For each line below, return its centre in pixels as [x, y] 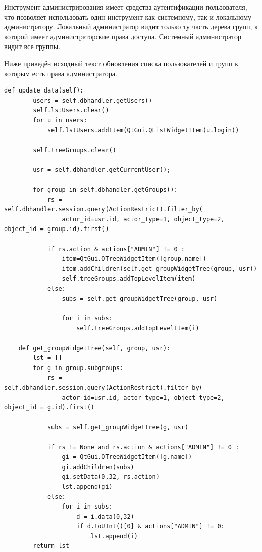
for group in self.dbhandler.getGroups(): [105, 190]
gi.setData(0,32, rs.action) [111, 477]
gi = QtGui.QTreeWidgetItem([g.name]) [127, 457]
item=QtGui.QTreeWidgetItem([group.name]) [134, 259]
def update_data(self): [44, 91]
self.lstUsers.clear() [71, 110]
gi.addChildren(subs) [98, 467]
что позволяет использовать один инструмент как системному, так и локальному [128, 16]
